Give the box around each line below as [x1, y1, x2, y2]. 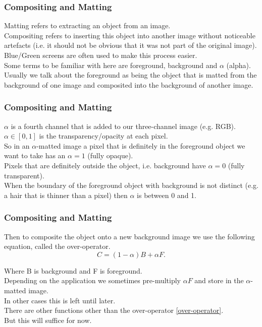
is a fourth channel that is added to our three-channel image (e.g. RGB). [11, 120, 236, 131]
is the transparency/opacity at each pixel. [39, 130, 168, 141]
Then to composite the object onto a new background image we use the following [4, 231, 255, 241]
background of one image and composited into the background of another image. [4, 79, 253, 90]
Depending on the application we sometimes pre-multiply [4, 275, 181, 286]
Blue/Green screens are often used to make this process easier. [4, 50, 197, 60]
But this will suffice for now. [4, 314, 92, 325]
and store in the [194, 275, 244, 286]
